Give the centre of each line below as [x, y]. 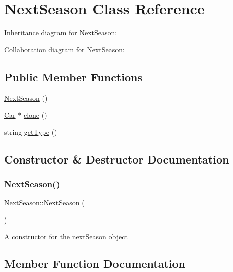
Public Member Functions [73, 76]
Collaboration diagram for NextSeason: [65, 49]
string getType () [31, 131]
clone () [35, 115]
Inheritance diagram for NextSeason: [61, 33]
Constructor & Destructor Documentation [117, 159]
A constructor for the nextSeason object [66, 236]
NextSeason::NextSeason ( [44, 203]
